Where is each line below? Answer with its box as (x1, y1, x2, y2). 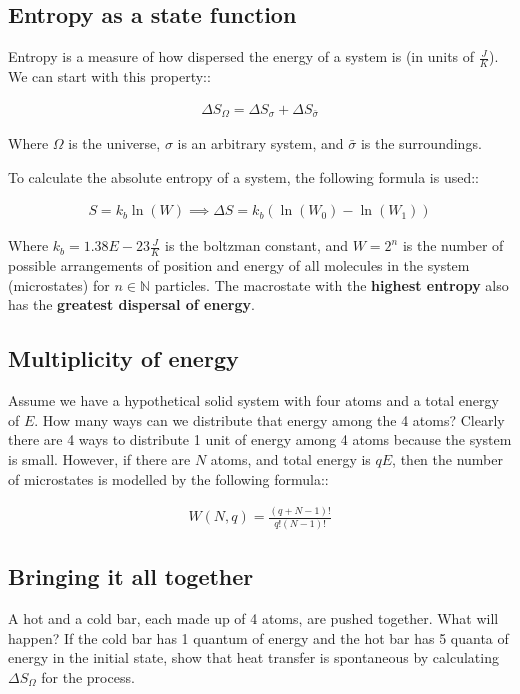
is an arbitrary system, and (177, 133, 344, 154)
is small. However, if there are (8, 448, 191, 469)
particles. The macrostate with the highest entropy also (154, 274, 509, 295)
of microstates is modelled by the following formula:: (8, 468, 329, 489)
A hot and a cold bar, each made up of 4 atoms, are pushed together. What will (8, 607, 499, 628)
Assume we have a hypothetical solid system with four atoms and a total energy (8, 390, 499, 411)
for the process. (41, 666, 135, 687)
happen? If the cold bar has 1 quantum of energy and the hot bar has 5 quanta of (8, 627, 509, 648)
